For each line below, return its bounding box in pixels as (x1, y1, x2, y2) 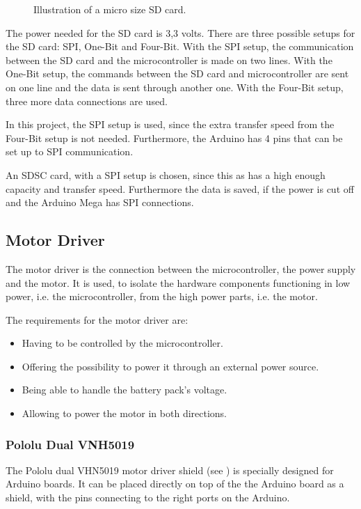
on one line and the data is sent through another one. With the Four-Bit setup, (6, 79, 344, 94)
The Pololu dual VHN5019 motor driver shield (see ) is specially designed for (6, 462, 334, 477)
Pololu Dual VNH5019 (6, 435, 135, 453)
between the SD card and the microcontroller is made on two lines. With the (6, 52, 332, 67)
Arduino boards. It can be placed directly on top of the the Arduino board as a (6, 476, 344, 491)
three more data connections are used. (6, 93, 168, 108)
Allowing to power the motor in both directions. (22, 406, 227, 421)
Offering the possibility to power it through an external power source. (22, 359, 319, 373)
